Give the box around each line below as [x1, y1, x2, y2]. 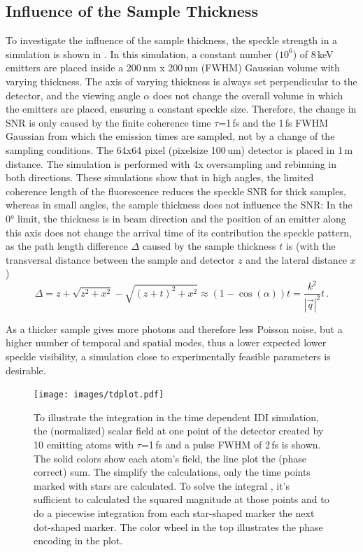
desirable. [6, 362, 46, 377]
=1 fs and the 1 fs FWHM [218, 115, 329, 129]
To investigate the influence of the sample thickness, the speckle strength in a [6, 33, 338, 48]
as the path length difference [6, 239, 128, 253]
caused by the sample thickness [142, 239, 276, 253]
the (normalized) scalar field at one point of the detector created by [34, 423, 324, 438]
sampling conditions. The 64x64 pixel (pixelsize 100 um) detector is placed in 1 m [6, 142, 353, 157]
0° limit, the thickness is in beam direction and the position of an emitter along [6, 211, 346, 225]
